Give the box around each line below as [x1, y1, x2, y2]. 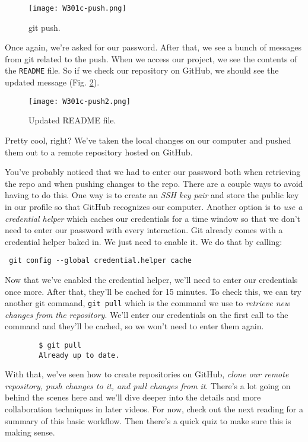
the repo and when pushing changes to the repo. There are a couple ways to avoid [5, 177, 303, 189]
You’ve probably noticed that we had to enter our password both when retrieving [5, 166, 301, 178]
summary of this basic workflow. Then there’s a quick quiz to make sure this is [5, 414, 291, 427]
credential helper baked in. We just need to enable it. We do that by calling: [5, 235, 282, 247]
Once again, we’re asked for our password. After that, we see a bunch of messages [5, 41, 301, 53]
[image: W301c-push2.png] [28, 97, 131, 106]
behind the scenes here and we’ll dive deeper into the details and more [5, 391, 261, 403]
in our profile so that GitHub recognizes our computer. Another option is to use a [5, 200, 303, 212]
